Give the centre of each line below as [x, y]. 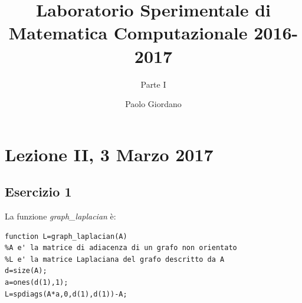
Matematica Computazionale [128, 33]
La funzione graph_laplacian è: [60, 216]
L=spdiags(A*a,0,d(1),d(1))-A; [66, 294]
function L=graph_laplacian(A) [66, 236]
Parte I [153, 84]
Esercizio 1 [38, 192]
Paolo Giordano [153, 104]
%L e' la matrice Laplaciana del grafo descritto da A [115, 259]
